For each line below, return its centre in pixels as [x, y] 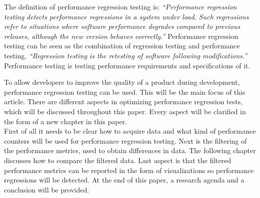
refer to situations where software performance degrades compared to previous [122, 26]
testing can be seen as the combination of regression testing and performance [122, 46]
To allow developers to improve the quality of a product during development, [122, 82]
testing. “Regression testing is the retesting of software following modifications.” [126, 55]
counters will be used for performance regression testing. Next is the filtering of [125, 140]
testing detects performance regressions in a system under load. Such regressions [126, 16]
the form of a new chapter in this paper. [65, 121]
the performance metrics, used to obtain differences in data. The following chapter [130, 150]
